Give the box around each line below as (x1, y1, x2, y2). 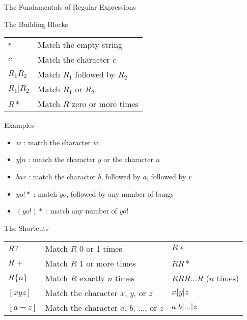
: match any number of (46, 205, 117, 216)
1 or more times (79, 257, 136, 270)
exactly (79, 272, 105, 284)
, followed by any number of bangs (66, 188, 174, 199)
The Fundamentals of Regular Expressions (4, 2, 136, 12)
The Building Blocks (4, 18, 68, 29)
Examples (4, 120, 34, 130)
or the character (103, 154, 154, 165)
